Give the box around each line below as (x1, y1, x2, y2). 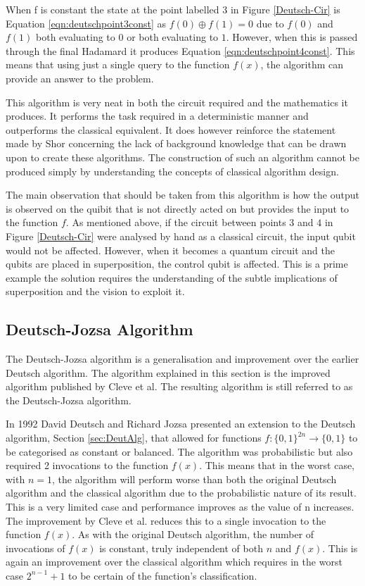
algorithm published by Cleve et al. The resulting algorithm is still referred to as (6, 379, 353, 394)
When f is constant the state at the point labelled (6, 2, 219, 16)
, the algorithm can (260, 57, 343, 72)
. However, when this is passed (226, 30, 358, 44)
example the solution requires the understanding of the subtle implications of (6, 270, 338, 285)
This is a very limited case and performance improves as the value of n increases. (6, 499, 354, 514)
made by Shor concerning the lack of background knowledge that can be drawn (6, 136, 347, 151)
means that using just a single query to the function (6, 57, 230, 72)
